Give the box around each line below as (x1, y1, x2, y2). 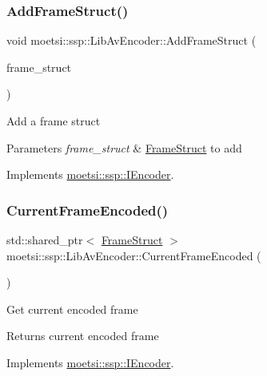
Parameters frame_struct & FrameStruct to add (6, 139, 242, 156)
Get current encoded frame (6, 300, 138, 317)
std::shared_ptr (6, 232, 83, 247)
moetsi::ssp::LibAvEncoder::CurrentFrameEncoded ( (6, 247, 261, 263)
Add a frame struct (6, 113, 101, 129)
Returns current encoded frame (6, 327, 159, 344)
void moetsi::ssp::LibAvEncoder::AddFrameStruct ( (6, 32, 257, 49)
